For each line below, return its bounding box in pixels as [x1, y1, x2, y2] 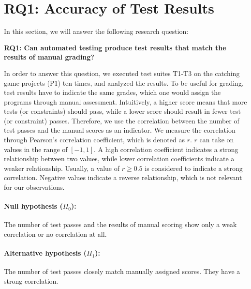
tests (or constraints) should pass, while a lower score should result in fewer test [4, 106, 241, 116]
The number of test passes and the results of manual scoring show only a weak [4, 219, 237, 229]
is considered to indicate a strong [145, 163, 243, 173]
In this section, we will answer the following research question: [4, 26, 189, 36]
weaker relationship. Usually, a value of [4, 163, 120, 173]
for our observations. [4, 182, 65, 192]
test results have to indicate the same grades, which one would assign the [4, 87, 221, 97]
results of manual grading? [4, 52, 94, 62]
